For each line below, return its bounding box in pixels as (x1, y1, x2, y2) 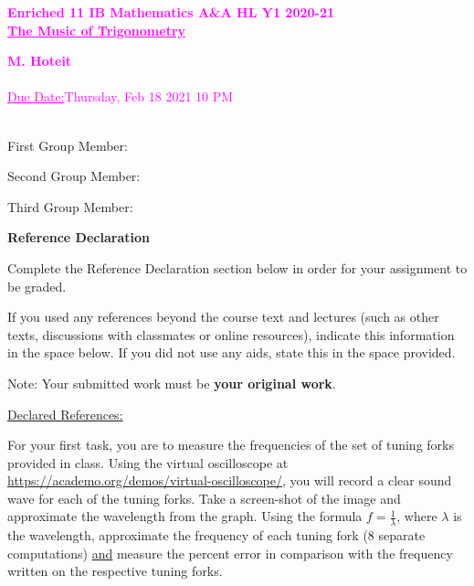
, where (396, 506, 437, 526)
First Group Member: (7, 135, 128, 154)
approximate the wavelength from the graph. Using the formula (7, 506, 363, 526)
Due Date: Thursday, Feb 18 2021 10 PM (7, 87, 234, 106)
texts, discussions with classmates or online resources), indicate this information (7, 325, 455, 344)
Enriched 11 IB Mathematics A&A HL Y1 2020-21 (7, 3, 334, 21)
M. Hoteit (7, 51, 72, 70)
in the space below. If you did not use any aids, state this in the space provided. (7, 343, 456, 362)
